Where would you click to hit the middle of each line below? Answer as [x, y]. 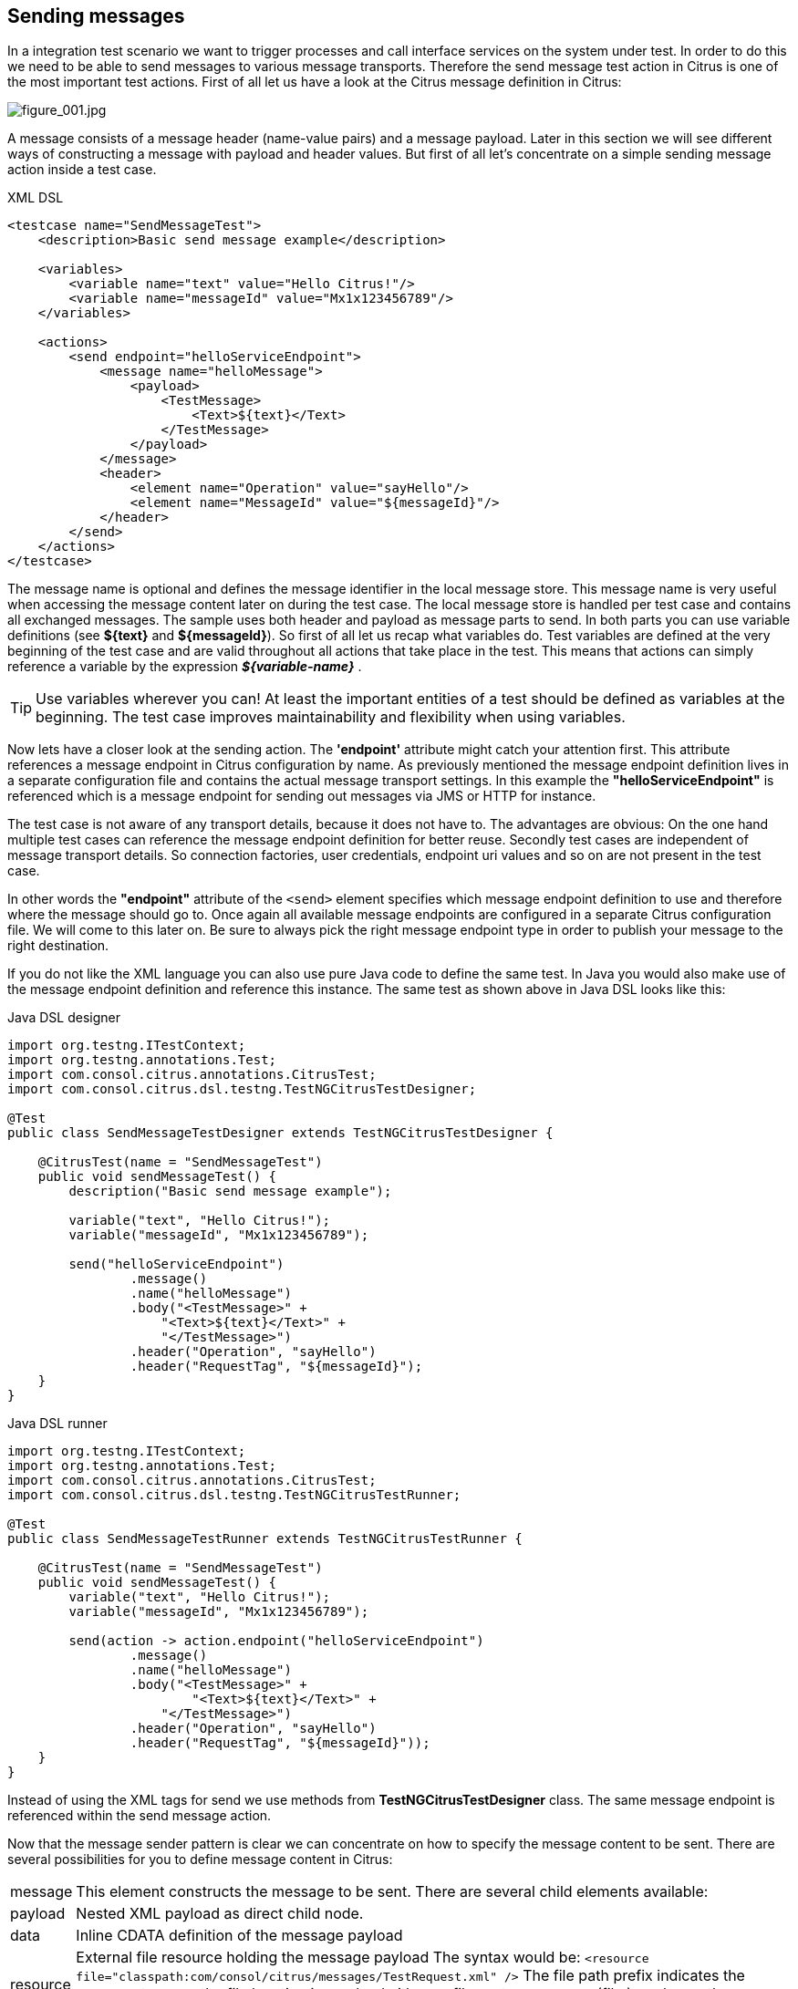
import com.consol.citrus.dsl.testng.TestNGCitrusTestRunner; [234, 1495]
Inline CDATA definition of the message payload [239, 1936]
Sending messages [96, 16]
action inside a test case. [82, 170]
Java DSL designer [64, 1018]
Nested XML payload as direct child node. [220, 1914]
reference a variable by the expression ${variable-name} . [185, 667]
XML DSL [36, 198]
